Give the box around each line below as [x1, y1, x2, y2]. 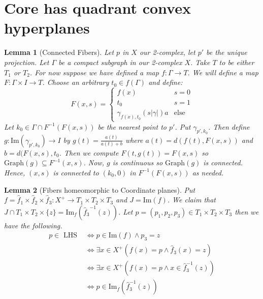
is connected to [53, 167, 99, 177]
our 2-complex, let [139, 47, 195, 57]
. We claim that [167, 194, 216, 205]
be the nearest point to [97, 121, 167, 132]
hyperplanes [4, 17, 90, 38]
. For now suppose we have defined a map [29, 67, 159, 77]
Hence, [4, 167, 25, 177]
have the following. [4, 220, 62, 230]
